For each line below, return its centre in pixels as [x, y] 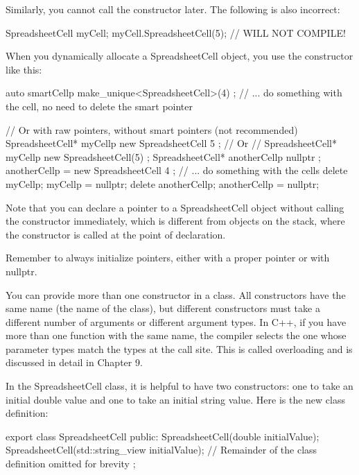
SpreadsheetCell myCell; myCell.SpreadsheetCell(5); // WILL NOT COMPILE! [176, 32]
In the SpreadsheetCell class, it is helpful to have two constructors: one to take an [179, 386]
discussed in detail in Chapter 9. [74, 362]
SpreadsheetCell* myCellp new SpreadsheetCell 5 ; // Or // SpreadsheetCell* [171, 143]
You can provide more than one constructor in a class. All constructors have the [176, 294]
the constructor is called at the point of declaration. [116, 234]
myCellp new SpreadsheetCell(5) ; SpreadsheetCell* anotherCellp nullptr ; [163, 156]
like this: [24, 69]
